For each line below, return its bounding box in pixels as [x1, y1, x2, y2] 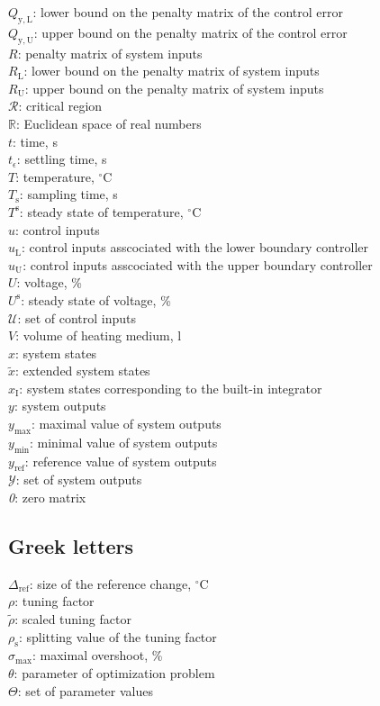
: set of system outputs [15, 470, 142, 489]
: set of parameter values [17, 681, 154, 700]
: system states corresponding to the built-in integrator [19, 378, 322, 397]
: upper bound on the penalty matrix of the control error [33, 23, 348, 41]
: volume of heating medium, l [15, 326, 182, 345]
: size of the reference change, [29, 574, 192, 593]
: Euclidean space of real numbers [15, 113, 202, 132]
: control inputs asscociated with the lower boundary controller [21, 238, 368, 257]
